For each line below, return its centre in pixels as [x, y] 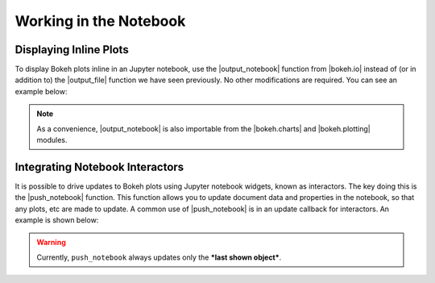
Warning [51, 243]
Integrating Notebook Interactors [99, 166]
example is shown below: [57, 220]
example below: [41, 91]
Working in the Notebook [100, 21]
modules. [52, 140]
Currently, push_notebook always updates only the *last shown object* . [159, 257]
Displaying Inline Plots [72, 50]
